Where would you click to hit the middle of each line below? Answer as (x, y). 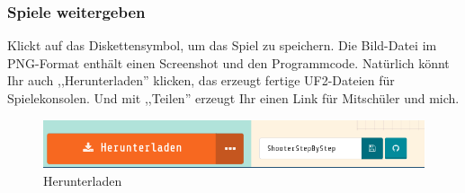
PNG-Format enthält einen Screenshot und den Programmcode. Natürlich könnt (228, 62)
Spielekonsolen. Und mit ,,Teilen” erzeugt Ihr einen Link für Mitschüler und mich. (233, 98)
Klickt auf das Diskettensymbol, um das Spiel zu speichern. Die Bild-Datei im (222, 45)
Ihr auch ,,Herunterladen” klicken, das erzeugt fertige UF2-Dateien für (201, 80)
